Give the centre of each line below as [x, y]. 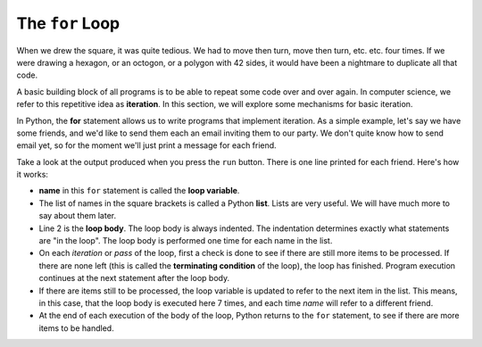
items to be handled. [77, 328]
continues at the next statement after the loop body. [134, 278]
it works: [33, 175]
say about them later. [77, 216]
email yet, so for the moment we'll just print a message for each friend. [146, 145]
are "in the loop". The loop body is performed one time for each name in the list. [186, 241]
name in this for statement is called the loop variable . [139, 191]
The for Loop [68, 23]
